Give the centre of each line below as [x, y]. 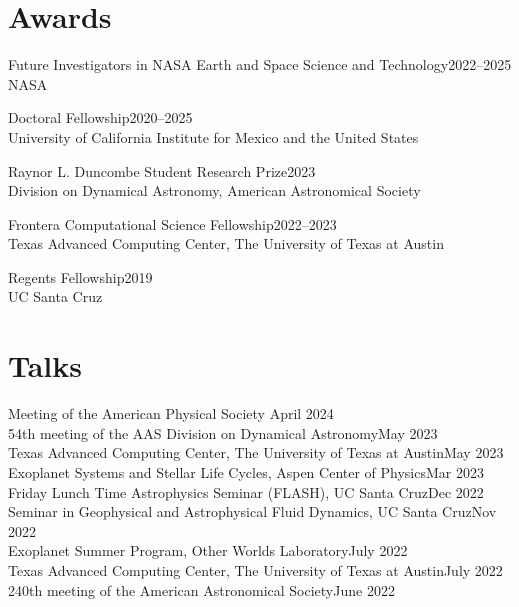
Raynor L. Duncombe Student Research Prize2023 [162, 170]
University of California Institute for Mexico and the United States [213, 136]
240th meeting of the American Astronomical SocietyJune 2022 [201, 589]
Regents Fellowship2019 [80, 276]
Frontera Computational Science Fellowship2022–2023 [172, 223]
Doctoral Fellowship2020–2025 [100, 117]
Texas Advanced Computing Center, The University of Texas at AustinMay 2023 [256, 452]
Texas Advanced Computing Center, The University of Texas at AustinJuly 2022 [255, 569]
